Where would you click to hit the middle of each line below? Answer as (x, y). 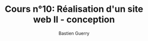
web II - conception (74, 20)
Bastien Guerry (74, 33)
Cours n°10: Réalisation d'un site (74, 9)
